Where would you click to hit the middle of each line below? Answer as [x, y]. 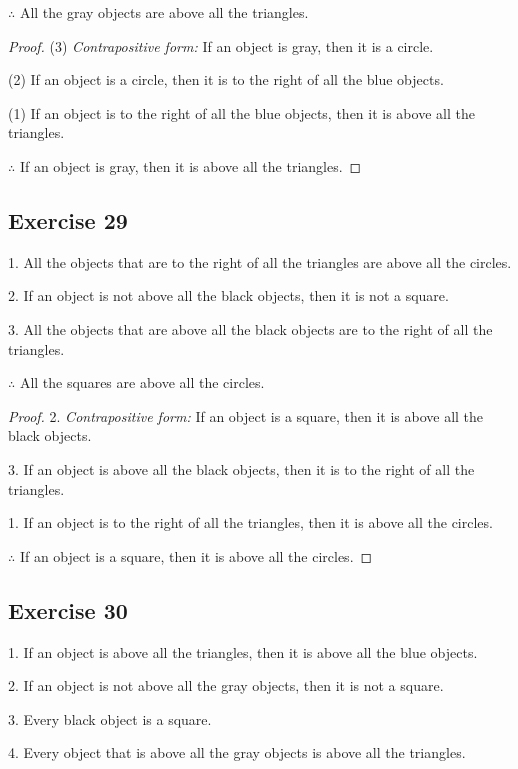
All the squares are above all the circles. [142, 382]
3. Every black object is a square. [110, 718]
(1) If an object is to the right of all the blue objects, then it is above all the [241, 112]
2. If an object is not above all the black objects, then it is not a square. [228, 295]
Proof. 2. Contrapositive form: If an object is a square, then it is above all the [246, 415]
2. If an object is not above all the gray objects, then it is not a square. [226, 685]
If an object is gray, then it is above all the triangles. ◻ [190, 165]
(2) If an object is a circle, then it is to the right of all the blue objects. [226, 79]
